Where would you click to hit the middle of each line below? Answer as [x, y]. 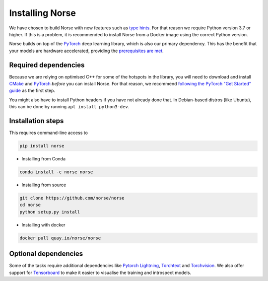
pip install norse [42, 146]
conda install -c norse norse [56, 172]
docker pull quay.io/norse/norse [60, 238]
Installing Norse [43, 13]
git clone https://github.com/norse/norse [72, 198]
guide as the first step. [32, 91]
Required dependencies [47, 65]
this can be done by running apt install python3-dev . [69, 107]
